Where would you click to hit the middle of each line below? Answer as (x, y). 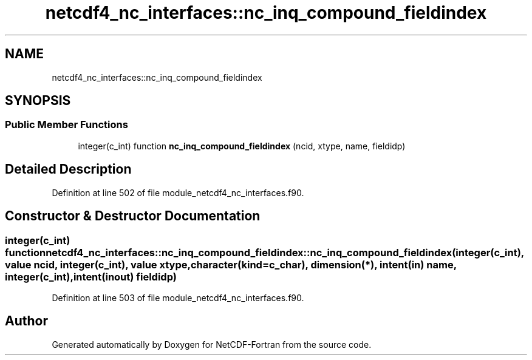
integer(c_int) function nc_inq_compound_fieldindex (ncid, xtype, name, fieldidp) (242, 146)
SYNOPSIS (38, 101)
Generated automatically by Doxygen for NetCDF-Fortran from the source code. (212, 344)
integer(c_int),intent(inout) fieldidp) (91, 277)
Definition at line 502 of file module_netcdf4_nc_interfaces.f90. (178, 192)
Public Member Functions (66, 125)
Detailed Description (68, 169)
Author (26, 321)
